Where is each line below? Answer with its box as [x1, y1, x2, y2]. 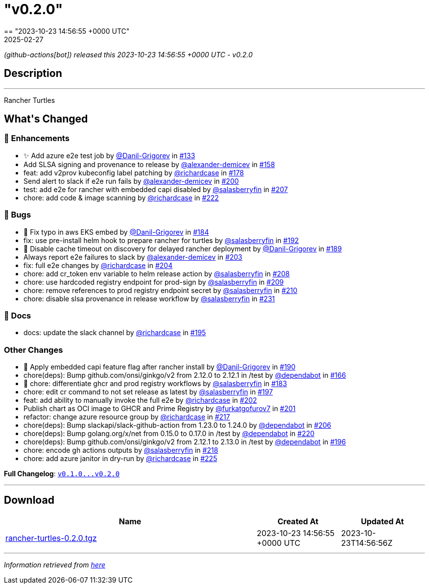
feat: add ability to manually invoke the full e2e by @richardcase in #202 [24, 396, 257, 405]
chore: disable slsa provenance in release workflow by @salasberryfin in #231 [24, 294, 275, 303]
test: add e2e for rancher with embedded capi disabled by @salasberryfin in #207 [24, 185, 288, 194]
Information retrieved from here [4, 560, 106, 569]
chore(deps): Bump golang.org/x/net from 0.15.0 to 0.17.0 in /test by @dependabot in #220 [24, 429, 315, 438]
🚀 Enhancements [4, 133, 70, 144]
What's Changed [4, 113, 88, 125]
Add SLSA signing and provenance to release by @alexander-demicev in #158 [24, 160, 275, 169]
